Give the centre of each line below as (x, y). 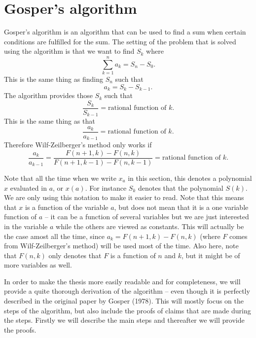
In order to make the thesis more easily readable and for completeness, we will (122, 281)
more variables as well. (38, 265)
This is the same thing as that (50, 121)
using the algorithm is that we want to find (69, 51)
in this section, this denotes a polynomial (190, 178)
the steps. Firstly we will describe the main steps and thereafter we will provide (124, 320)
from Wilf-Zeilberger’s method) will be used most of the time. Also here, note (121, 246)
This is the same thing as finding (54, 79)
